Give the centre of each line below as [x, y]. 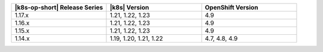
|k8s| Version [129, 7]
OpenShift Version [231, 7]
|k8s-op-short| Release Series [59, 7]
